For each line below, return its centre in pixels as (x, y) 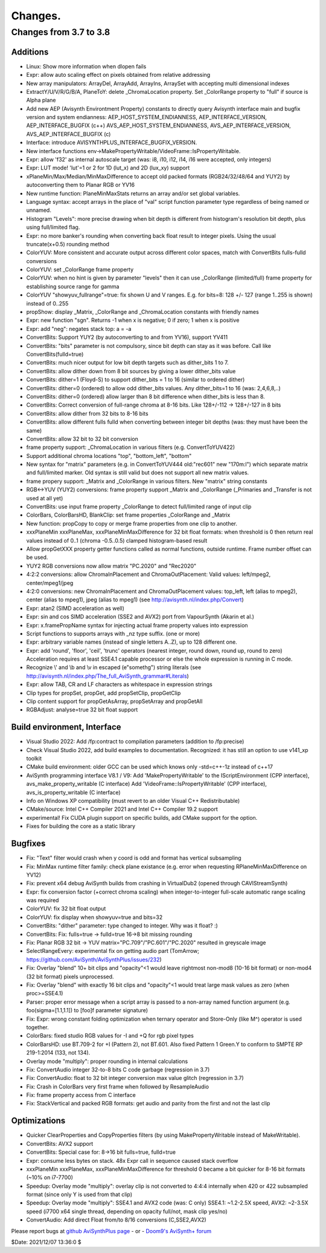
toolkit (34, 759)
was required (43, 900)
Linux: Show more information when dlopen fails (86, 66)
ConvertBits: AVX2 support (60, 1143)
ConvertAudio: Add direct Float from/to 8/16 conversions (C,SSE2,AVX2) (116, 1220)
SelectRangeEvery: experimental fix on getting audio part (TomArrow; (113, 951)
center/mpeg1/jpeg (50, 583)
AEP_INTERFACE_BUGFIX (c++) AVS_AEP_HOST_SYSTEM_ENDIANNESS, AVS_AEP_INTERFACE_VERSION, (158, 126)
